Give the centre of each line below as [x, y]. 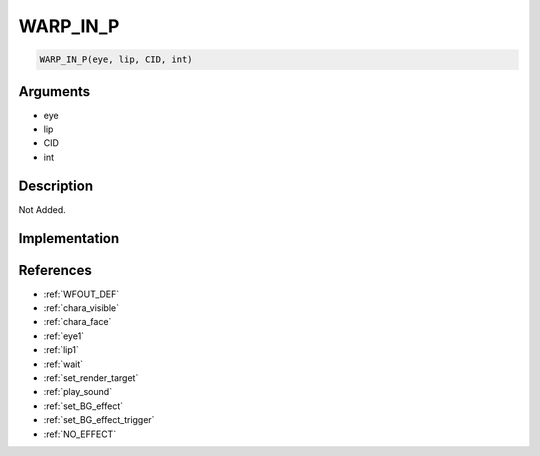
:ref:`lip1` [61, 350]
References [55, 270]
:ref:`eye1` [64, 336]
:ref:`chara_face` [77, 322]
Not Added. [42, 209]
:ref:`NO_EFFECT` [80, 434]
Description [56, 185]
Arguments [54, 91]
